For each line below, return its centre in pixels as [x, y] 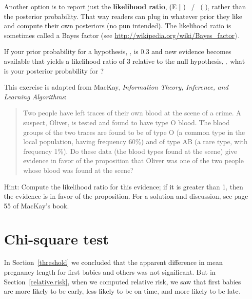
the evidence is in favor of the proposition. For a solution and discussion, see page [126, 196]
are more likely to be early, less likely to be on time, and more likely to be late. [122, 291]
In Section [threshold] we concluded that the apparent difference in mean [113, 262]
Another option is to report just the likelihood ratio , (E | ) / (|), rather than [125, 6]
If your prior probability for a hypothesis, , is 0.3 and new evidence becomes [118, 51]
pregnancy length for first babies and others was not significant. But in [110, 272]
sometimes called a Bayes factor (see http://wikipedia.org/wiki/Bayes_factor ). [122, 35]
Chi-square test [57, 239]
